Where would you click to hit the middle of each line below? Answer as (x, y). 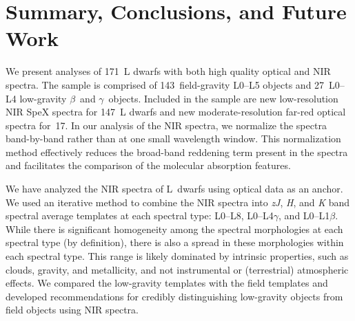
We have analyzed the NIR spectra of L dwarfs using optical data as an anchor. (174, 189)
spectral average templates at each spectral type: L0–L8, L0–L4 (140, 215)
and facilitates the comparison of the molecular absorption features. (148, 165)
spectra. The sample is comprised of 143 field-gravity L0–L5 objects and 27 (165, 84)
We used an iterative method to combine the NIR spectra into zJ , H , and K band (178, 202)
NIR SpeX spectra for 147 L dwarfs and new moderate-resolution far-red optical (176, 112)
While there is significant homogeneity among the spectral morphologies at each (174, 229)
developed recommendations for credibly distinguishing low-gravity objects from (174, 296)
